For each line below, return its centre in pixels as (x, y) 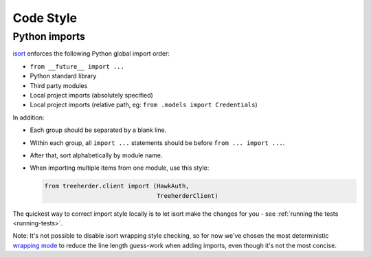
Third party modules (59, 85)
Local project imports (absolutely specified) (92, 95)
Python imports (49, 36)
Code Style (45, 18)
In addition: (29, 118)
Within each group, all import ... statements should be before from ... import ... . (157, 143)
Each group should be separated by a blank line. (98, 130)
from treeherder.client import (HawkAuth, (117, 186)
